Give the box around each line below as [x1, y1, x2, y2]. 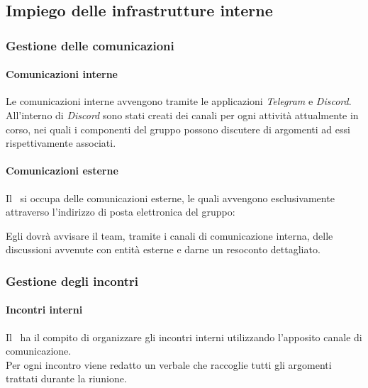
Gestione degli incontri [6, 272, 138, 289]
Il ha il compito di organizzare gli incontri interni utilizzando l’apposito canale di [6, 329, 362, 344]
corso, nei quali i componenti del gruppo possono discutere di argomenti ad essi [6, 121, 350, 136]
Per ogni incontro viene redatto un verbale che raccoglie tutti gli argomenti [6, 357, 332, 372]
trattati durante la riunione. [6, 371, 127, 386]
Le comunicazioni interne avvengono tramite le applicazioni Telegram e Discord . [6, 94, 352, 109]
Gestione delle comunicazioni [6, 36, 174, 54]
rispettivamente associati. [6, 135, 116, 150]
